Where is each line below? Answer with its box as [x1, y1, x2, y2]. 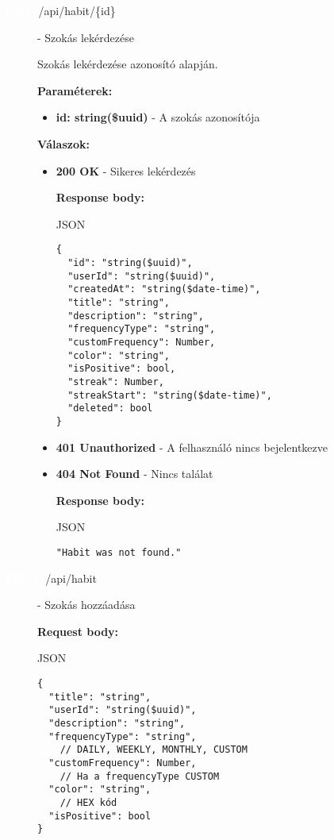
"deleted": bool [67, 403, 153, 414]
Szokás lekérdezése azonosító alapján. [37, 56, 218, 72]
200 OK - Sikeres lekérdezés [56, 162, 196, 179]
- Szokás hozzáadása [37, 596, 136, 613]
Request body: [37, 622, 119, 639]
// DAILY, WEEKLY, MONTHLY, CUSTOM [60, 744, 248, 756]
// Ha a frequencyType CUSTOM [60, 770, 220, 782]
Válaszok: [37, 135, 90, 152]
